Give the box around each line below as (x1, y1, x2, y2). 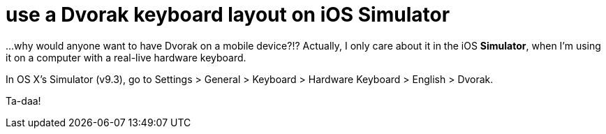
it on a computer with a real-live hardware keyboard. (6, 51, 246, 64)
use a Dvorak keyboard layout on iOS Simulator (6, 3, 450, 27)
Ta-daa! (6, 94, 41, 107)
